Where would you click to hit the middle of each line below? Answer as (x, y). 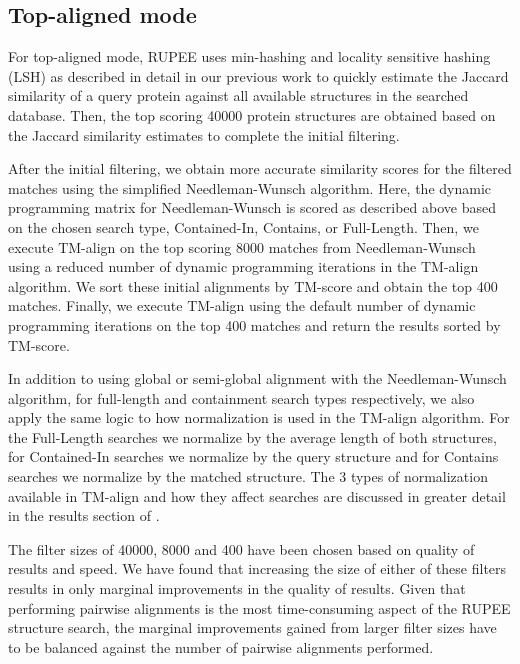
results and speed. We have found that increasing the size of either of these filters (257, 568)
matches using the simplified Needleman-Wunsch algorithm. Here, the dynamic (249, 187)
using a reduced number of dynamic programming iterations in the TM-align (243, 266)
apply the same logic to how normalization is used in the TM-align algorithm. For (259, 417)
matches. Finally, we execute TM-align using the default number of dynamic (242, 305)
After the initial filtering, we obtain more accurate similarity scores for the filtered (260, 168)
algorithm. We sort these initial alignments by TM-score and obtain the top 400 (253, 285)
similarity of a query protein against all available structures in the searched (238, 95)
